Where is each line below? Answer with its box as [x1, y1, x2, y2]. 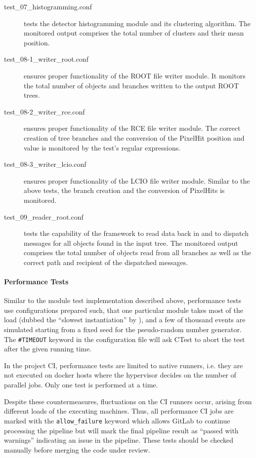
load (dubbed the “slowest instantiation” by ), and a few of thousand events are [4, 314, 246, 325]
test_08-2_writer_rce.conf [4, 106, 85, 116]
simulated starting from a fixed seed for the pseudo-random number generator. [4, 324, 242, 335]
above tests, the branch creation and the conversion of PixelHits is [24, 185, 225, 195]
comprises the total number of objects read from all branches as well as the [24, 247, 251, 258]
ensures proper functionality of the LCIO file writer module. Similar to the [24, 175, 250, 186]
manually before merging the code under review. [4, 444, 150, 455]
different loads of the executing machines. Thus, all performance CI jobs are [4, 406, 234, 416]
